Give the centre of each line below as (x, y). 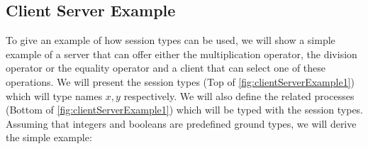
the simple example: (49, 137)
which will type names (54, 95)
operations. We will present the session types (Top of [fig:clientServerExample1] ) (180, 81)
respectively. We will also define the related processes (239, 95)
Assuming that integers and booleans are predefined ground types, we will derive (181, 123)
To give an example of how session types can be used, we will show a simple (171, 40)
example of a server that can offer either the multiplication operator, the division (182, 54)
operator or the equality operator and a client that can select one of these (166, 68)
